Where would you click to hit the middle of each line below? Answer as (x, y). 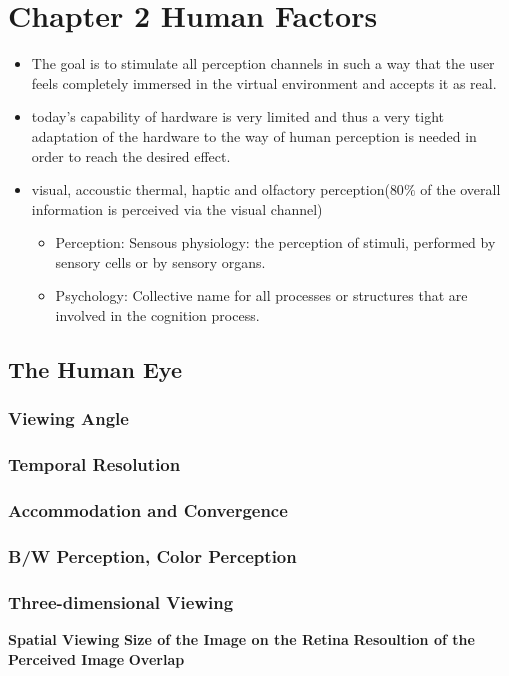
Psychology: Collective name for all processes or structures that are (261, 295)
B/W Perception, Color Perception (152, 555)
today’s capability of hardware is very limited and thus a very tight (238, 116)
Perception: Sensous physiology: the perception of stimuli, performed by (275, 242)
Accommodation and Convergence (148, 510)
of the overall (460, 189)
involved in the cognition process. (157, 315)
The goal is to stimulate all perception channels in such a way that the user (263, 63)
